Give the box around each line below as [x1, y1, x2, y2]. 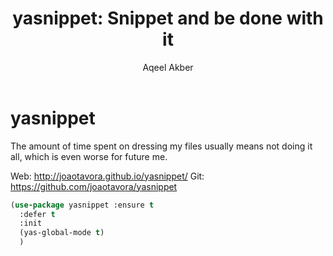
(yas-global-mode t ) [19, 228, 105, 238]
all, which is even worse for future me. [10, 150, 168, 162]
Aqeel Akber [142, 61, 194, 73]
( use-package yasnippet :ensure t [10, 200, 155, 210]
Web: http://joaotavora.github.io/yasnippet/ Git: [10, 170, 205, 182]
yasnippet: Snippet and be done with [12, 7, 324, 30]
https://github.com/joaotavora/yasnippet [10, 180, 178, 192]
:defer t [19, 209, 56, 219]
